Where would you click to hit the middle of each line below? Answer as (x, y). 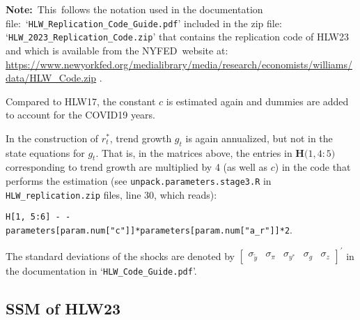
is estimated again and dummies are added (257, 101)
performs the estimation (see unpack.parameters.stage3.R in (139, 181)
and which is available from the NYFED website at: (117, 50)
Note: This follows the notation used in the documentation (134, 9)
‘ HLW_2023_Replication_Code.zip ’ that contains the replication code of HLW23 (177, 37)
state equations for (45, 152)
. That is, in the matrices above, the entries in (194, 152)
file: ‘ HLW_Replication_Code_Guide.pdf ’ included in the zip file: (144, 23)
